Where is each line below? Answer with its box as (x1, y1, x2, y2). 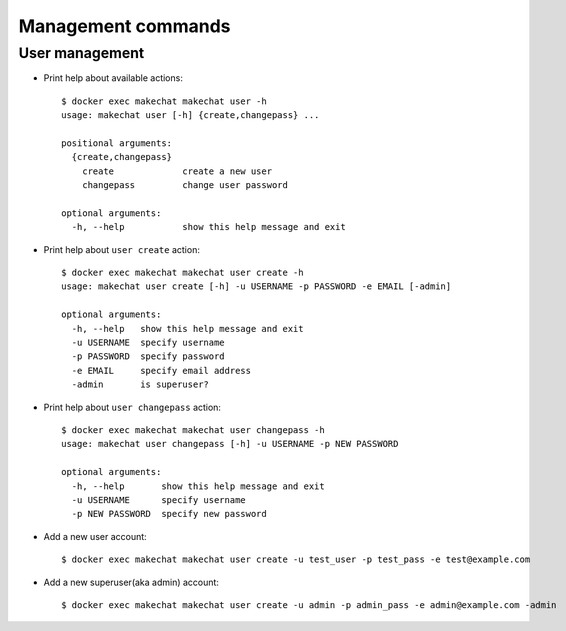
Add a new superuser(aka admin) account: (43, 576, 220, 588)
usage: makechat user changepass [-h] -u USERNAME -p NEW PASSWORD (61, 438, 399, 450)
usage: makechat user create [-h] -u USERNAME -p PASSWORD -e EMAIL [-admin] (61, 281, 452, 292)
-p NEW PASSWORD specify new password (71, 508, 267, 520)
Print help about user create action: (43, 243, 200, 255)
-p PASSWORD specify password (71, 351, 225, 362)
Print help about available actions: (43, 72, 184, 84)
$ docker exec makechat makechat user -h (61, 95, 267, 107)
